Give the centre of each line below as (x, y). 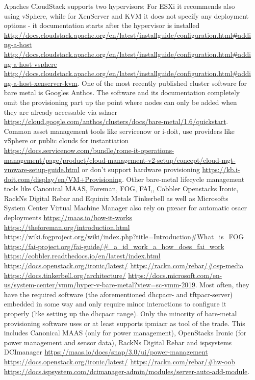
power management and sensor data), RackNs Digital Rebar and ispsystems (118, 342)
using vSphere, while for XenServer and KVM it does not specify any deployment (126, 15)
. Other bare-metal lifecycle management (183, 179)
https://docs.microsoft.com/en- (175, 275)
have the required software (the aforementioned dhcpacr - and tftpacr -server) (118, 294)
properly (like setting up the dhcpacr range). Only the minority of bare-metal (120, 313)
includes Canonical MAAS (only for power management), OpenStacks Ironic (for (125, 333)
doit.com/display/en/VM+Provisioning (63, 179)
